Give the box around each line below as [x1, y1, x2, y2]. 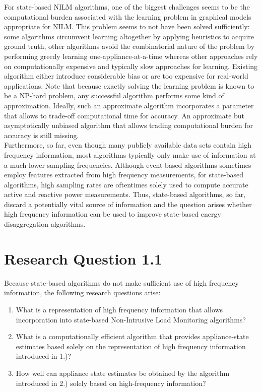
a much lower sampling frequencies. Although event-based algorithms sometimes [4, 159, 251, 170]
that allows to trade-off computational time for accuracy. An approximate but [4, 110, 245, 120]
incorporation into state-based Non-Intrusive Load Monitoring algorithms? [16, 314, 246, 324]
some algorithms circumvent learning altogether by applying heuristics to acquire [4, 31, 254, 41]
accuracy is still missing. [4, 129, 79, 140]
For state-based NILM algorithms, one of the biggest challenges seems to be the [4, 2, 250, 12]
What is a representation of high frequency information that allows [16, 304, 223, 314]
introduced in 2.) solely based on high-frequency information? [16, 377, 206, 388]
